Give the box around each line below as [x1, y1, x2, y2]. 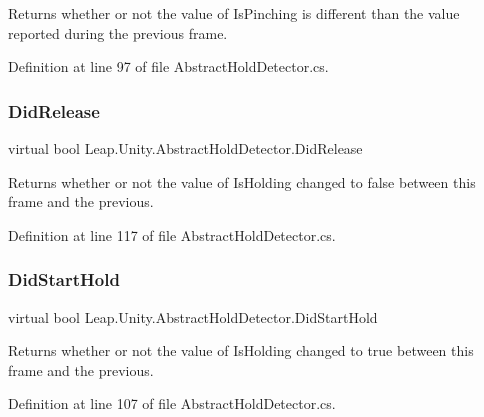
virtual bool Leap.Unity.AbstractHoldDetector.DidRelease [8, 138, 363, 158]
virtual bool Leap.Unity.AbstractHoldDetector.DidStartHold [8, 306, 378, 327]
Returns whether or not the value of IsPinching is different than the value [8, 3, 460, 23]
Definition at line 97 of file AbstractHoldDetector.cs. [8, 56, 329, 77]
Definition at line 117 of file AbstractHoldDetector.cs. [8, 224, 336, 245]
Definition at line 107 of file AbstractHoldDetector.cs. [8, 393, 336, 414]
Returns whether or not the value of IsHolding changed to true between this [8, 340, 474, 361]
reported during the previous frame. [8, 22, 228, 43]
